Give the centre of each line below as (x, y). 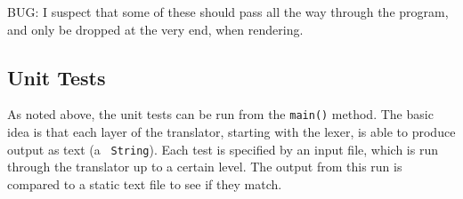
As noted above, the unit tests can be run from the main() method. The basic (220, 114)
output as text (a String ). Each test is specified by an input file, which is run (223, 149)
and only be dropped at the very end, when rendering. (155, 29)
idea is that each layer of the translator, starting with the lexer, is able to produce (231, 132)
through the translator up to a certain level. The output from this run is (205, 167)
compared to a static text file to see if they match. (145, 183)
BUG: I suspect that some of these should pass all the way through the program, (228, 12)
